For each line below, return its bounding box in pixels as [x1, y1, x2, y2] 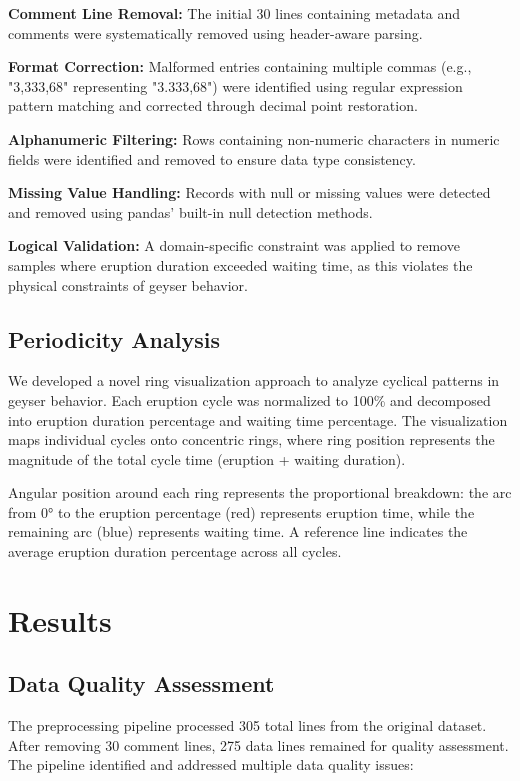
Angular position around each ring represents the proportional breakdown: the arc [8, 482, 512, 503]
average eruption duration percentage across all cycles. [8, 541, 342, 562]
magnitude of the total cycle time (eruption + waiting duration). [8, 448, 406, 469]
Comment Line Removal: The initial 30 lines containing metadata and [8, 3, 461, 23]
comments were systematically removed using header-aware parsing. [8, 22, 423, 43]
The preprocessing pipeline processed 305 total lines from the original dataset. [8, 715, 487, 736]
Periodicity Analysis [8, 323, 220, 354]
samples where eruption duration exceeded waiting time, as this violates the [8, 254, 473, 275]
